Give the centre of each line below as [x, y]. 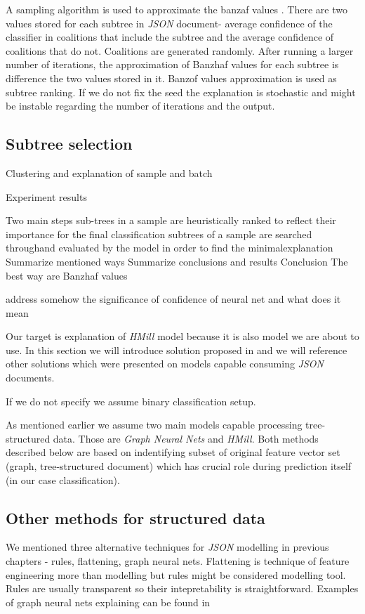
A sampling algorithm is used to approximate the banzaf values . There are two [177, 9]
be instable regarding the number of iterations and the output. [140, 106]
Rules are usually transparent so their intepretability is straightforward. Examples [182, 588]
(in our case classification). [63, 479]
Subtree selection [69, 144]
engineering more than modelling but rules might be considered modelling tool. [176, 574]
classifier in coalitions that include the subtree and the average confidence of [170, 37]
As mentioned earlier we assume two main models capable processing [154, 425]
